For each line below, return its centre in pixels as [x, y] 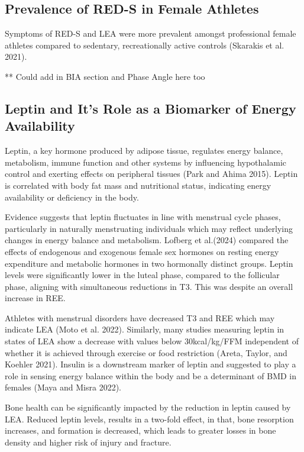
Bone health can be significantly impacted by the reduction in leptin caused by [148, 407]
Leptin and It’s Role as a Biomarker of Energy [151, 108]
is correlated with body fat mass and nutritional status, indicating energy [138, 185]
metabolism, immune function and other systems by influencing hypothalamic [145, 162]
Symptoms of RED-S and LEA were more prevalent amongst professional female [151, 33]
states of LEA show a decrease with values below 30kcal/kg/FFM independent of [152, 341]
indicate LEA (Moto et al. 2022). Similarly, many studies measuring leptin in [145, 329]
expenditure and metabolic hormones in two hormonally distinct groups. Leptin [149, 263]
